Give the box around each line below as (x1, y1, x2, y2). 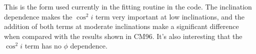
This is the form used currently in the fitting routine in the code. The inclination (4, 1, 252, 11)
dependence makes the (4, 11, 72, 21)
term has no (24, 40, 61, 51)
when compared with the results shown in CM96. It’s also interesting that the (4, 30, 242, 41)
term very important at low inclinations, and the (95, 11, 244, 21)
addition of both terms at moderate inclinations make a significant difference (4, 21, 239, 31)
